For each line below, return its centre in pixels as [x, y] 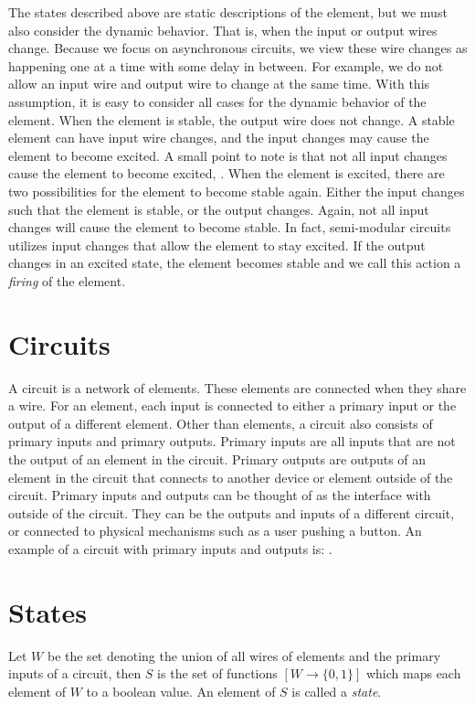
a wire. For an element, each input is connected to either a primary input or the [232, 405]
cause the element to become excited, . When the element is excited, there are [227, 173]
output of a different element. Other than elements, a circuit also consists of [221, 423]
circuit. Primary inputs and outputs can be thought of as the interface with [220, 495]
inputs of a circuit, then [75, 673]
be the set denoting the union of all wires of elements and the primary [244, 655]
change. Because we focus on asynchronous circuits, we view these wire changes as [238, 48]
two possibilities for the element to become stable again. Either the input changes [237, 191]
